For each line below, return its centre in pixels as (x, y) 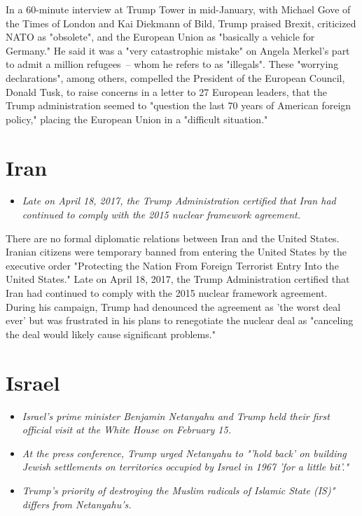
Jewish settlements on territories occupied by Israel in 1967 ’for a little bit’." (186, 467)
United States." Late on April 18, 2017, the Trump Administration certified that (178, 279)
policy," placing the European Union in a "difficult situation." (137, 119)
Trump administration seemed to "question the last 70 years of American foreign (179, 105)
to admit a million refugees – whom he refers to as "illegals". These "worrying (172, 64)
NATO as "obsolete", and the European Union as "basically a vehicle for (160, 37)
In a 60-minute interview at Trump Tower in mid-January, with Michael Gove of (178, 9)
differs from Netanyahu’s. (77, 504)
